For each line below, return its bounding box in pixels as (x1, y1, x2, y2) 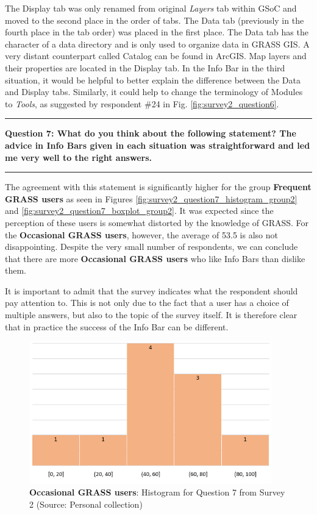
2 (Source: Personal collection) (29, 497, 143, 510)
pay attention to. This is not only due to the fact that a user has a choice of (5, 296, 289, 309)
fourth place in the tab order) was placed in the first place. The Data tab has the (5, 26, 308, 38)
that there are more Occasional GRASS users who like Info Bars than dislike (5, 252, 305, 265)
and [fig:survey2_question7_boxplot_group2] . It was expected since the (5, 204, 274, 217)
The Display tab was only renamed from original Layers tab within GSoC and (5, 2, 297, 14)
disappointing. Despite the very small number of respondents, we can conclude (5, 240, 298, 253)
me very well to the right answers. (5, 151, 152, 163)
